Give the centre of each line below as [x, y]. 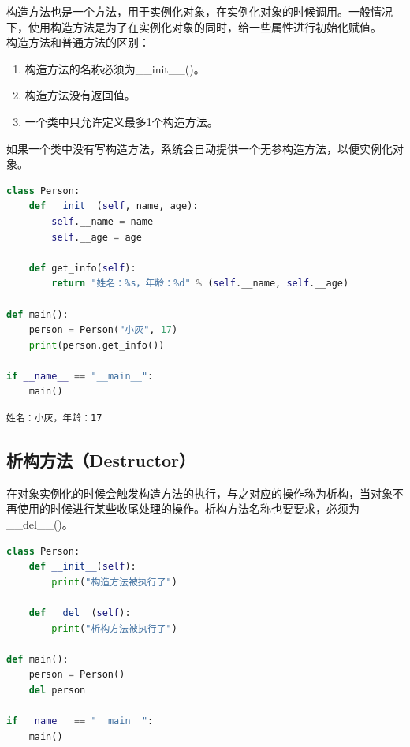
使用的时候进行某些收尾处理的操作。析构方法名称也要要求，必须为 [188, 508]
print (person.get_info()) [97, 345]
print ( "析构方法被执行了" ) [114, 628]
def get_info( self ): [82, 268]
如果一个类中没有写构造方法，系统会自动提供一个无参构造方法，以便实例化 [199, 148]
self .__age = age [97, 237]
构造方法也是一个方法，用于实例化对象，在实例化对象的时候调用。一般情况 [199, 11]
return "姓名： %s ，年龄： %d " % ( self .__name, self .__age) [200, 284]
